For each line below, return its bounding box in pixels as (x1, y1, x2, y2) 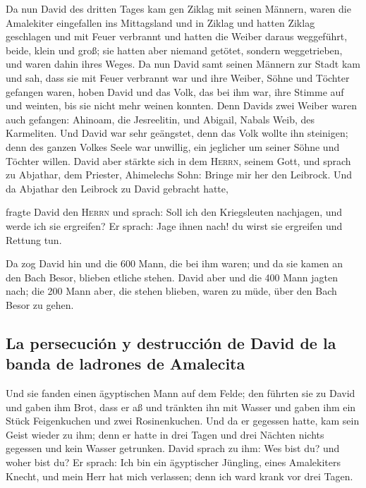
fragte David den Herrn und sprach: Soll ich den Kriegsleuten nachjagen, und (6, 205, 343, 219)
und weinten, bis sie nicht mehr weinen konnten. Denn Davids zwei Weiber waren (6, 98, 358, 113)
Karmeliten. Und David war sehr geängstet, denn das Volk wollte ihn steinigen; (6, 126, 348, 140)
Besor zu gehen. (6, 297, 74, 312)
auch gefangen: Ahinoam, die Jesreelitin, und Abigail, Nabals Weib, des (6, 111, 315, 126)
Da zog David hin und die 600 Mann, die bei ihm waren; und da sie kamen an (6, 256, 343, 271)
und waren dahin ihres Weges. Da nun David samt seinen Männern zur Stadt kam (6, 56, 360, 71)
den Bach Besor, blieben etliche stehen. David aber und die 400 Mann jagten (6, 269, 338, 284)
